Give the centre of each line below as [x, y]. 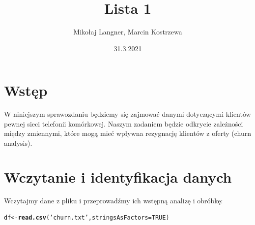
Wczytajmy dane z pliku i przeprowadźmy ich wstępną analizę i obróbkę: [113, 200]
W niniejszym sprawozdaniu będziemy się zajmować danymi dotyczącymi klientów [127, 114]
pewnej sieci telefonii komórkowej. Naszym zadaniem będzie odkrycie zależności [124, 123]
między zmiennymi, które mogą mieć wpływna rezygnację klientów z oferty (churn [127, 133]
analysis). [18, 143]
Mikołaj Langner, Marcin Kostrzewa [128, 32]
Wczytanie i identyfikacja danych [118, 177]
